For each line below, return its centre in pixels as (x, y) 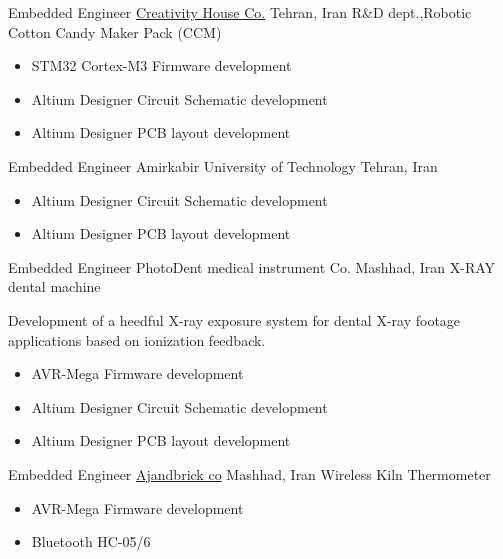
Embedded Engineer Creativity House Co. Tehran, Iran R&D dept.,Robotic (240, 12)
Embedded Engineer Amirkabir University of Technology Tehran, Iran (223, 165)
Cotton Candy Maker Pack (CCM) (115, 31)
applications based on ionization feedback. (137, 339)
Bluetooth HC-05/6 (91, 541)
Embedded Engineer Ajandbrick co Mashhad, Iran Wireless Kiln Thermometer (249, 473)
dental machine (54, 286)
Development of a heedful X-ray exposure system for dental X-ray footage (234, 319)
